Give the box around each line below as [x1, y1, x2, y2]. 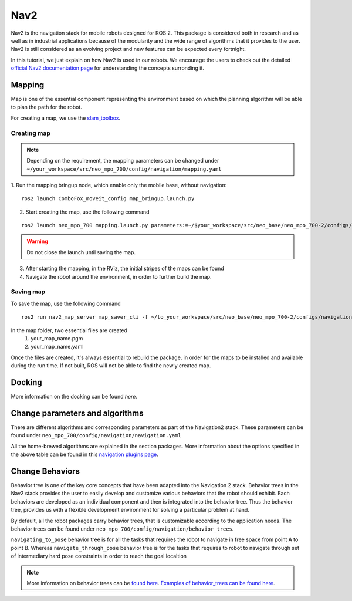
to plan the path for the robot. [11, 103, 82, 111]
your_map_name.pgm [31, 335, 83, 342]
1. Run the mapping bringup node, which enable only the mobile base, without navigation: [11, 181, 227, 188]
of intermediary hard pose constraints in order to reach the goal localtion [11, 552, 187, 560]
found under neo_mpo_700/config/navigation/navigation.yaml [11, 432, 182, 439]
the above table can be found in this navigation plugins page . [11, 451, 158, 458]
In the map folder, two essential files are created [11, 326, 127, 334]
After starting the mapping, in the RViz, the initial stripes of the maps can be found [25, 265, 224, 272]
